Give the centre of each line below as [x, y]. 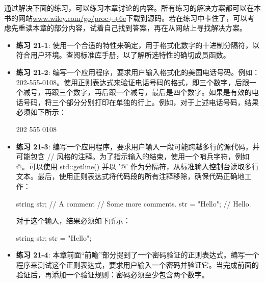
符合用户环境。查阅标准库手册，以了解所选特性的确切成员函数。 [123, 55]
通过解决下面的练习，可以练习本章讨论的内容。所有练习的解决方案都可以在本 [132, 8]
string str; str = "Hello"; [54, 237]
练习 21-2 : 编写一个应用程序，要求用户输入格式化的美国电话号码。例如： [138, 72]
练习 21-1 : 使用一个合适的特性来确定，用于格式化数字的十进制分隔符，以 [138, 45]
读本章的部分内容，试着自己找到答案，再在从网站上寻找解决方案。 [136, 28]
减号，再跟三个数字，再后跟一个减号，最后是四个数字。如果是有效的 [137, 92]
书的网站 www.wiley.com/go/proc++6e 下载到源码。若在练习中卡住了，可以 [126, 18]
